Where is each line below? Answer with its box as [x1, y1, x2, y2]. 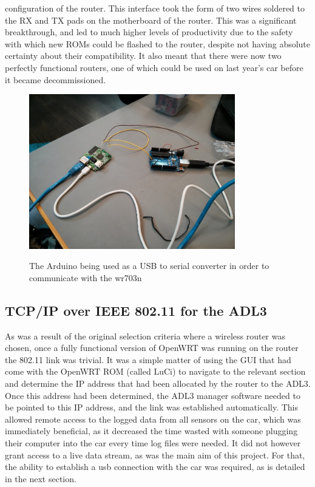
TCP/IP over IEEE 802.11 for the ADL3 [5, 301, 267, 319]
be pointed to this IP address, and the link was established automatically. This [5, 401, 299, 414]
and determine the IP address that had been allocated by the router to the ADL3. [5, 377, 311, 389]
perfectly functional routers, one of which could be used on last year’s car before [5, 61, 303, 73]
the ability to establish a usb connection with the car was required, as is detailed [5, 460, 305, 473]
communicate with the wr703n [29, 271, 142, 284]
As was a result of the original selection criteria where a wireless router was [5, 329, 285, 342]
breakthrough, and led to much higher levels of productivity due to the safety [5, 26, 293, 38]
